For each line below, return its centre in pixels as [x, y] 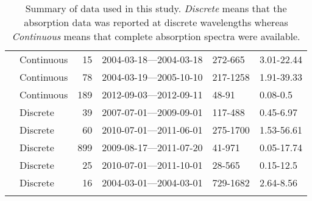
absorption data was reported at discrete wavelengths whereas [156, 22]
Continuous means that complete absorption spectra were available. [156, 36]
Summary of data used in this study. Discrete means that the [156, 8]
